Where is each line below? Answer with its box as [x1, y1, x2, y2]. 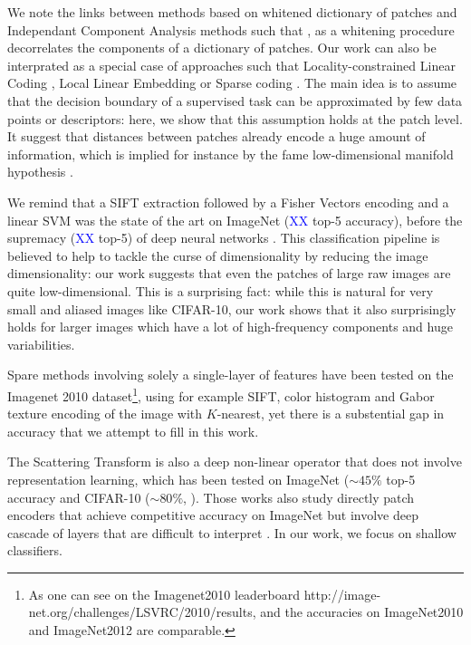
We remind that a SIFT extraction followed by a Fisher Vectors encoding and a [7, 192, 449, 211]
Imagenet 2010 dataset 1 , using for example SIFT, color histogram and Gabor [7, 383, 435, 405]
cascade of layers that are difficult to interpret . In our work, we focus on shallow [7, 523, 457, 542]
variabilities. [7, 334, 75, 353]
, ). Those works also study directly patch [183, 487, 415, 506]
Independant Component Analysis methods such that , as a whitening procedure [7, 20, 455, 39]
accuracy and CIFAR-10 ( [7, 487, 150, 506]
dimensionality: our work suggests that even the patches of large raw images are [7, 264, 451, 283]
